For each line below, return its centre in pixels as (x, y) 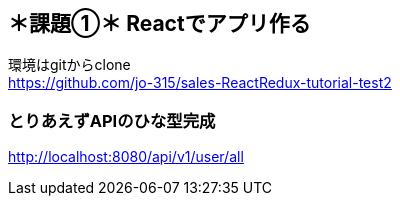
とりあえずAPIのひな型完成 (112, 120)
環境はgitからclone (69, 65)
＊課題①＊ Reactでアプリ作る (159, 23)
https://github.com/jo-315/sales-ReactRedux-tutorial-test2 (200, 83)
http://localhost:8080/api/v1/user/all (126, 157)
